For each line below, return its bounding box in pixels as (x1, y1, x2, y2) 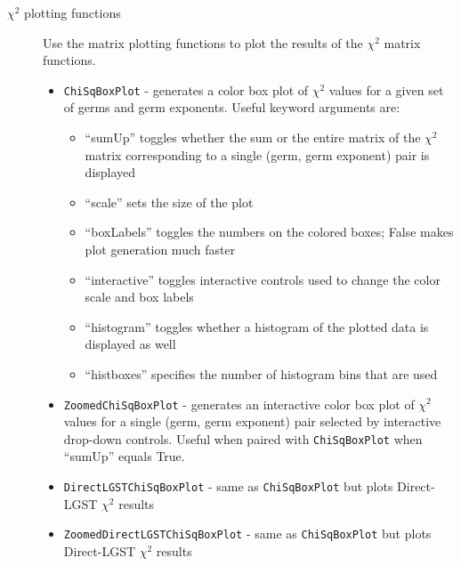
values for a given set (328, 80, 444, 99)
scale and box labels (85, 287, 194, 306)
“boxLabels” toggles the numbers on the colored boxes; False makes (85, 222, 454, 241)
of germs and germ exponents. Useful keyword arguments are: (63, 98, 400, 117)
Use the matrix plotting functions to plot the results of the (43, 33, 363, 52)
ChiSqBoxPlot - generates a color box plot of (63, 80, 309, 99)
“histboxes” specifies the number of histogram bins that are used (85, 364, 438, 383)
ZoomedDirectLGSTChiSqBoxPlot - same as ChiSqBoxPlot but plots (63, 524, 432, 543)
